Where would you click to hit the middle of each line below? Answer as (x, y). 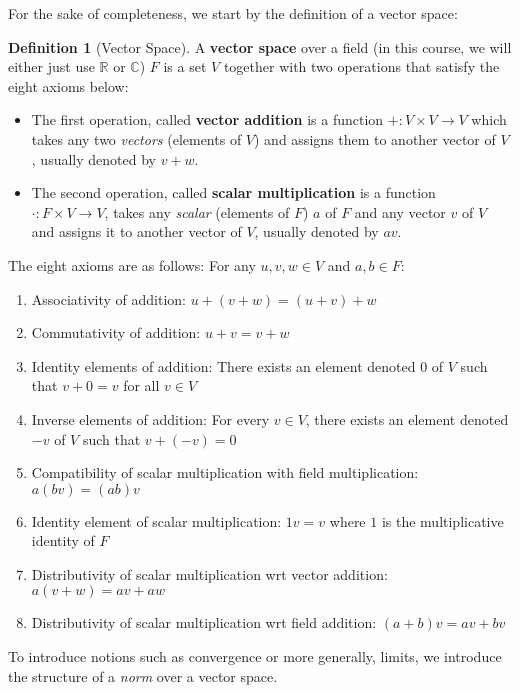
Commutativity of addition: (116, 332)
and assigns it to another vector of (136, 231)
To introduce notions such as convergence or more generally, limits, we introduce (255, 656)
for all (141, 385)
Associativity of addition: (108, 298)
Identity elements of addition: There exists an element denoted (223, 365)
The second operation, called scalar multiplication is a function (233, 192)
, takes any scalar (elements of (197, 211)
